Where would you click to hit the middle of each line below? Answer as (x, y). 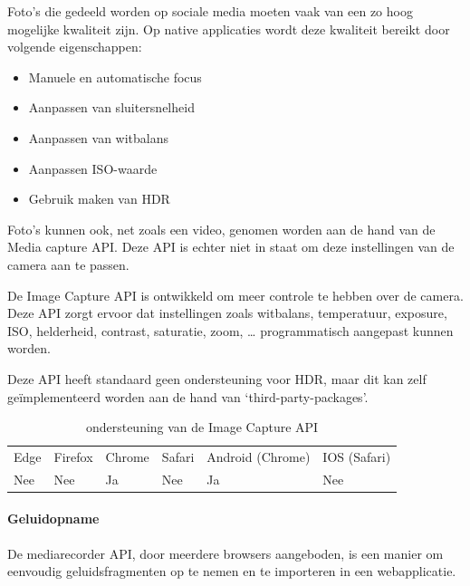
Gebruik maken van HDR (99, 199)
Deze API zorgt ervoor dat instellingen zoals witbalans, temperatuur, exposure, (227, 313)
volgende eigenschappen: (75, 47)
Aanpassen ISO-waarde (93, 168)
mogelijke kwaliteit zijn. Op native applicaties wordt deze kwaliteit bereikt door (229, 29)
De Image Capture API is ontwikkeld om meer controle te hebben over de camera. (235, 295)
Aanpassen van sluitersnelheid (111, 107)
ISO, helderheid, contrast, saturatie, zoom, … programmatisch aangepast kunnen (230, 330)
